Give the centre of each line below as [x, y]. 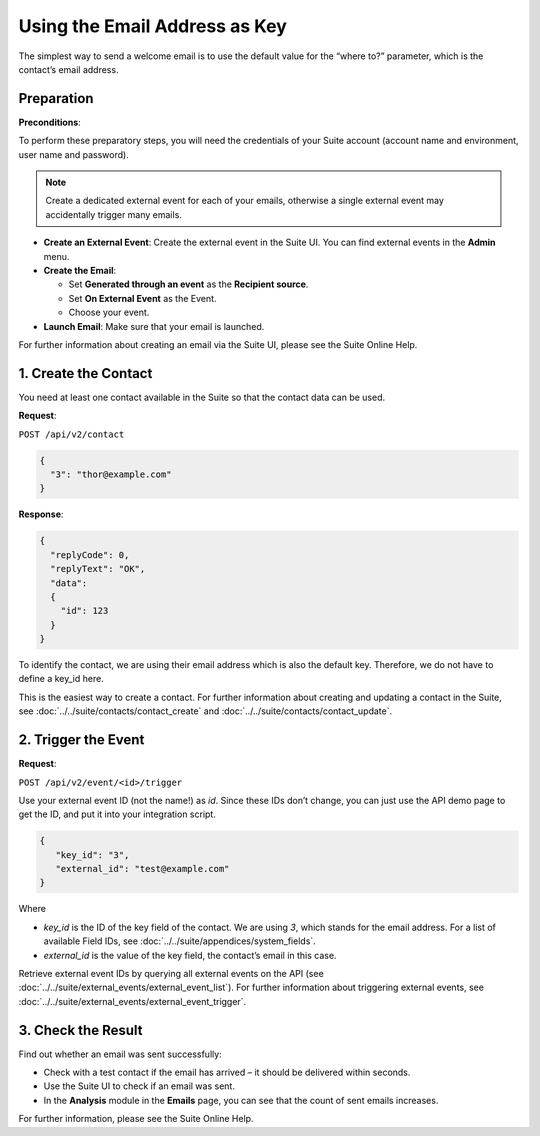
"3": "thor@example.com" [111, 474]
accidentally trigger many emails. [113, 214]
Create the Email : [80, 270]
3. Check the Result [80, 1030]
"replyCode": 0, [90, 554]
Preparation [56, 98]
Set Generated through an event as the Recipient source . [188, 284]
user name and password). [73, 154]
